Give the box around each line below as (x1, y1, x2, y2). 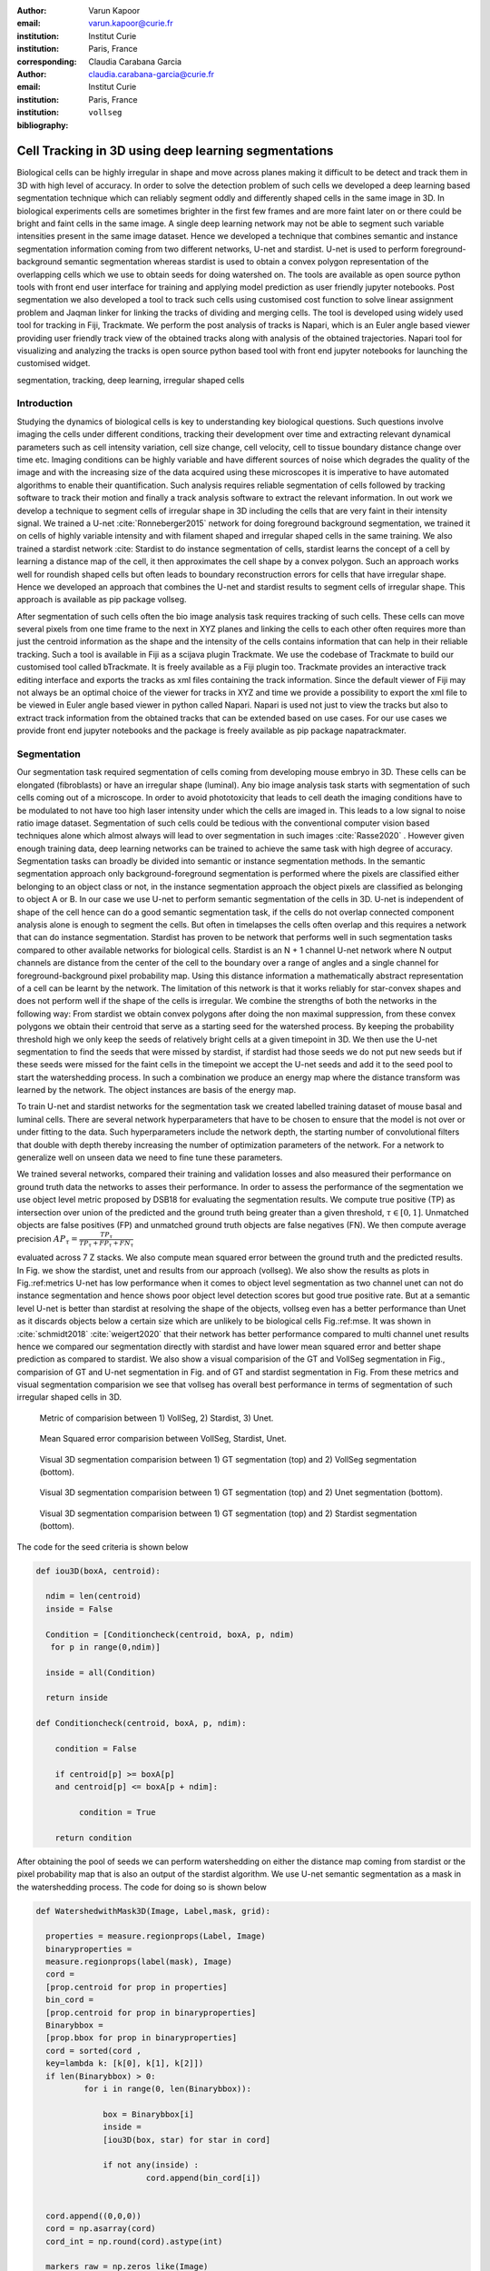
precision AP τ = (16, 1234, 79, 1246)
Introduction (16, 397, 73, 410)
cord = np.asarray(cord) (45, 2224, 156, 2234)
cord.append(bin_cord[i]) (145, 2172, 261, 2183)
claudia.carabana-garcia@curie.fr (88, 68, 215, 79)
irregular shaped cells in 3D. (16, 1392, 122, 1403)
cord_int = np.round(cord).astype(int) (45, 2236, 223, 2246)
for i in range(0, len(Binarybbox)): (83, 2084, 251, 2094)
